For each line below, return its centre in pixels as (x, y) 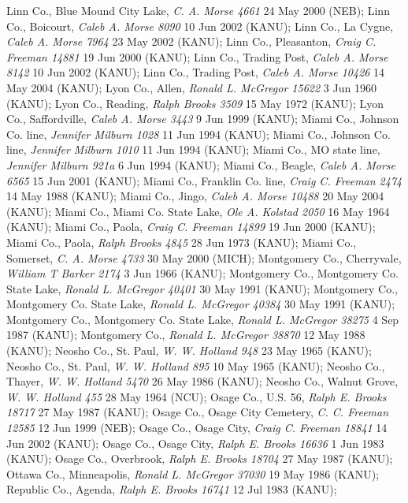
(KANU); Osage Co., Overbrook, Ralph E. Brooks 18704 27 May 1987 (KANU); (200, 458)
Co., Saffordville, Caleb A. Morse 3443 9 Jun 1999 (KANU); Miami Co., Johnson (203, 119)
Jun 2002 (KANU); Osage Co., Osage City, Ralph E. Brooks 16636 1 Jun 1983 (195, 443)
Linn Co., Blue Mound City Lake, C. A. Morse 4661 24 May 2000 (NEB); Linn (198, 10)
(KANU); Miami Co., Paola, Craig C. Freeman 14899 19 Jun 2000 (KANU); (191, 227)
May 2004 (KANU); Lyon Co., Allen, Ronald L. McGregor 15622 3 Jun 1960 (191, 87)
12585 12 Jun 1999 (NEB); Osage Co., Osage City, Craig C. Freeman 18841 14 (197, 428)
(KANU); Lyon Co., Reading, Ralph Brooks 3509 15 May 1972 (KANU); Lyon (195, 103)
